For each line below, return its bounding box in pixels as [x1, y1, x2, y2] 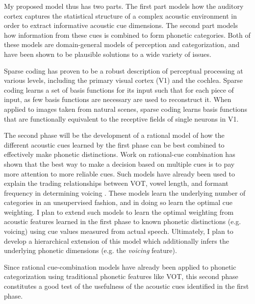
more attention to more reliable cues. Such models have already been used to [4, 168, 235, 178]
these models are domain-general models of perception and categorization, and [4, 39, 240, 50]
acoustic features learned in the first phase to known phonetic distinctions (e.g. [4, 216, 241, 227]
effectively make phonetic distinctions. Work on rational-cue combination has [4, 149, 235, 159]
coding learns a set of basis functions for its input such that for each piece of [4, 84, 234, 95]
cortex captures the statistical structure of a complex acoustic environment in [4, 10, 237, 21]
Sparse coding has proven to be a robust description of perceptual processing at [4, 65, 243, 76]
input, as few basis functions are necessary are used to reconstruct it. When [4, 94, 231, 104]
